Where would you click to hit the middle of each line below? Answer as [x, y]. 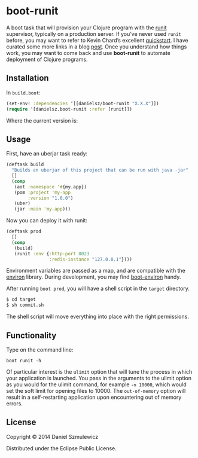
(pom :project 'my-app [42, 193]
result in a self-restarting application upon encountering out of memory [94, 397]
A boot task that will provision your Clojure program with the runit [86, 28]
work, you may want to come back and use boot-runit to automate [88, 53]
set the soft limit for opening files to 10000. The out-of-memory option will [96, 391]
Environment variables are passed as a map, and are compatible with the [96, 271]
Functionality [31, 335]
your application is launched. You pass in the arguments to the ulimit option [99, 378]
